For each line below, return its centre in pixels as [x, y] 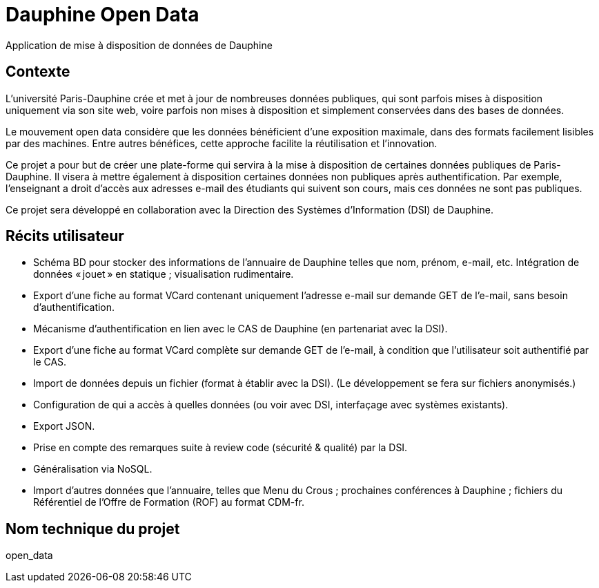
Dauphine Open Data [102, 15]
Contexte [38, 72]
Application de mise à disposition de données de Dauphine [139, 45]
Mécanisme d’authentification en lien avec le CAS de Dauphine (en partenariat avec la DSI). [240, 329]
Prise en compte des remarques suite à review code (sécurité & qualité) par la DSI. [220, 448]
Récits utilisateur [65, 236]
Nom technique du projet [93, 529]
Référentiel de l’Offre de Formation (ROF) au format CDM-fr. [169, 502]
